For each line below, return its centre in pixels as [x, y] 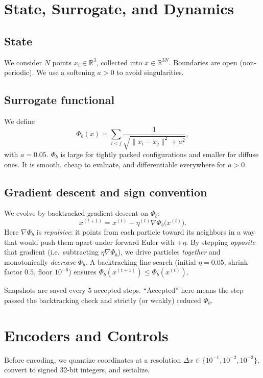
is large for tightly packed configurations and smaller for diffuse [160, 154]
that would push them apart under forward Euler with [89, 242]
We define [19, 121]
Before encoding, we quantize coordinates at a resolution [93, 359]
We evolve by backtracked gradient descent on [76, 213]
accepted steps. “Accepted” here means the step [169, 290]
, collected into [119, 62]
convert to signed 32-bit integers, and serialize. [77, 370]
